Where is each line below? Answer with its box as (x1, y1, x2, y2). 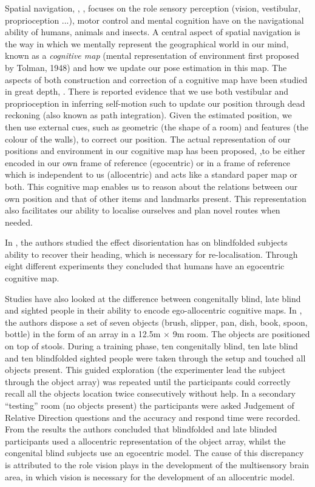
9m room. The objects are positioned (172, 327, 310, 340)
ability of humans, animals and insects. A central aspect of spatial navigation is (5, 25, 300, 38)
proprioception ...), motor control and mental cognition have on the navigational (5, 13, 304, 26)
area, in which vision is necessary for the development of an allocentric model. (5, 470, 295, 483)
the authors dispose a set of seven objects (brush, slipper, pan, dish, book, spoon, (5, 315, 308, 328)
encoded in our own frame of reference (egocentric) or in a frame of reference (5, 156, 291, 169)
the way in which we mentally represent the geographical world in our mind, (5, 37, 289, 50)
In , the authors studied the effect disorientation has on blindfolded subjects (5, 236, 288, 249)
